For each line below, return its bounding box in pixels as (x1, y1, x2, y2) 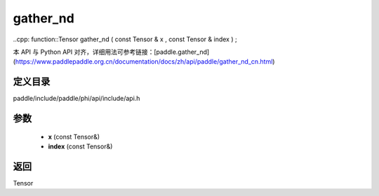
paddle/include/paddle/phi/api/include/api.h (13, 94, 140, 103)
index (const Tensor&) (48, 142, 113, 150)
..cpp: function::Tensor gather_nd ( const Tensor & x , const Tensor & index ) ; (13, 35, 238, 43)
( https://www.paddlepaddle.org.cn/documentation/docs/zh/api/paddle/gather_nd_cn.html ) (13, 57, 275, 66)
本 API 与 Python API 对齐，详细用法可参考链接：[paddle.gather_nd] (13, 48, 210, 56)
